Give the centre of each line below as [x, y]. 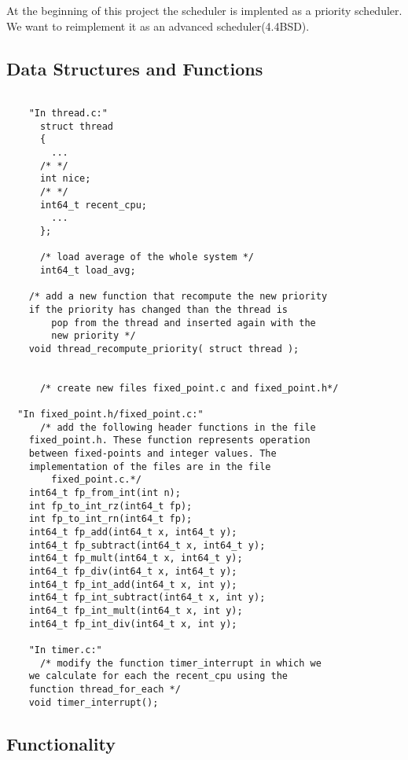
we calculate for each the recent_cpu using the [158, 676]
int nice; [65, 179]
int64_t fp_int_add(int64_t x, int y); [133, 584]
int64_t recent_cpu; [93, 205]
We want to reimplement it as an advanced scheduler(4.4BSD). [158, 26]
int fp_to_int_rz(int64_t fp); [110, 506]
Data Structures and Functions [135, 68]
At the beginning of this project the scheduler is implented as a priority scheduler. [204, 10]
